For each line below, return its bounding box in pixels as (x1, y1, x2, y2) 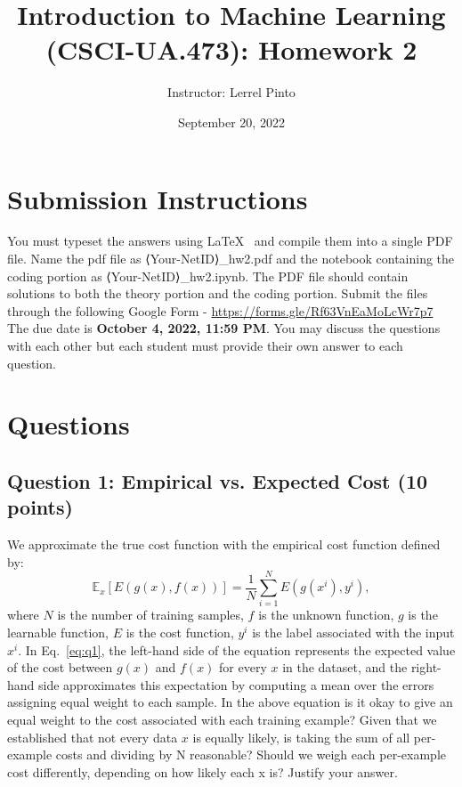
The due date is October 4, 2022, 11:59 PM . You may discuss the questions (7, 319, 441, 337)
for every (219, 658, 267, 677)
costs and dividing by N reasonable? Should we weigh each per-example (55, 745, 447, 764)
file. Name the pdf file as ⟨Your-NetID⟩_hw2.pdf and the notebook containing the (7, 249, 455, 268)
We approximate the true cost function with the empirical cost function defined (7, 535, 441, 554)
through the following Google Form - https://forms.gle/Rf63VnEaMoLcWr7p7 (7, 301, 434, 320)
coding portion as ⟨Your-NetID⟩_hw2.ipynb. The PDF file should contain (7, 266, 409, 285)
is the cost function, (126, 623, 234, 642)
